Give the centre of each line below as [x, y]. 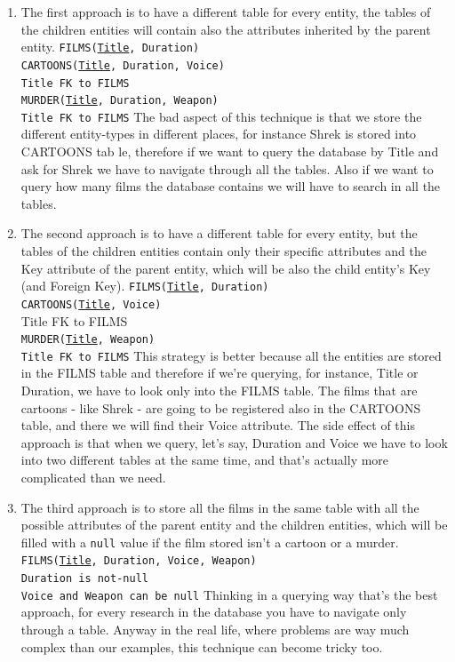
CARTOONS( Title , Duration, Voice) [123, 65]
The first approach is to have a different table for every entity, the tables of [226, 12]
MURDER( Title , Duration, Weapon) [120, 101]
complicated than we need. [93, 477]
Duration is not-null [84, 579]
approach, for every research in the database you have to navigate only [214, 612]
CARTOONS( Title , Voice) [91, 304]
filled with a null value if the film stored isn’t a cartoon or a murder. [210, 542]
